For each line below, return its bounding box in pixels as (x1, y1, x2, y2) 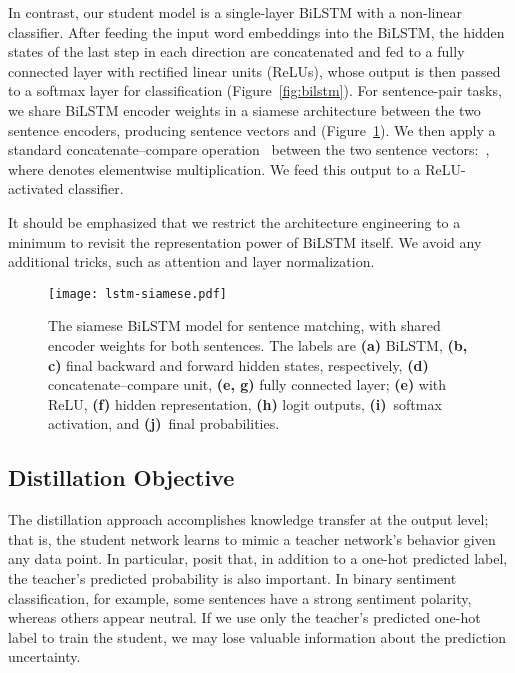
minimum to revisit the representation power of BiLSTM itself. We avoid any (8, 231, 482, 252)
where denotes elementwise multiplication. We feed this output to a (8, 158, 421, 179)
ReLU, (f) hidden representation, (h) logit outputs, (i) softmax (48, 393, 442, 414)
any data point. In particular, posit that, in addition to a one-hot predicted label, (8, 548, 508, 569)
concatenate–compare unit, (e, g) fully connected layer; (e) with (48, 374, 447, 395)
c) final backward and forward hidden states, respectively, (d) (48, 354, 429, 375)
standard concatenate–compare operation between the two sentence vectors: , (8, 139, 490, 160)
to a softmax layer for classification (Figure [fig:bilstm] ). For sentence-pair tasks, (8, 80, 502, 101)
